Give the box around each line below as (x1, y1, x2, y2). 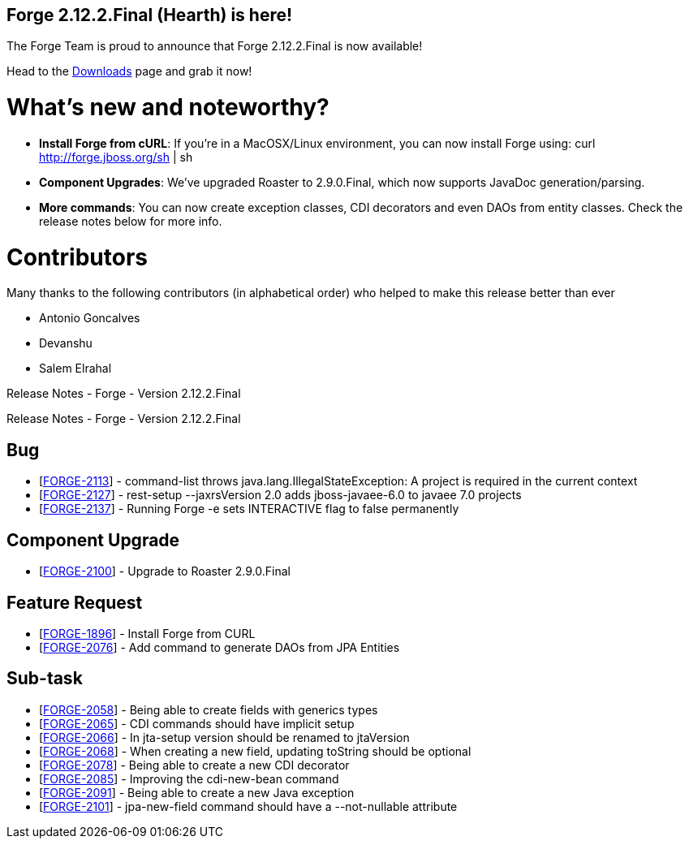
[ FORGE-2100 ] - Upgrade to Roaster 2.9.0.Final (39, 564, 291, 579)
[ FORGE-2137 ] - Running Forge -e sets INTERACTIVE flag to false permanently (39, 502, 459, 516)
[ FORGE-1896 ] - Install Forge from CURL (39, 626, 256, 640)
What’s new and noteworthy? (6, 93, 329, 122)
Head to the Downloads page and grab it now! (6, 64, 252, 79)
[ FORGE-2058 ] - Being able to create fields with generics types (39, 702, 378, 717)
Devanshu (39, 336, 93, 351)
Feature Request (6, 592, 143, 613)
